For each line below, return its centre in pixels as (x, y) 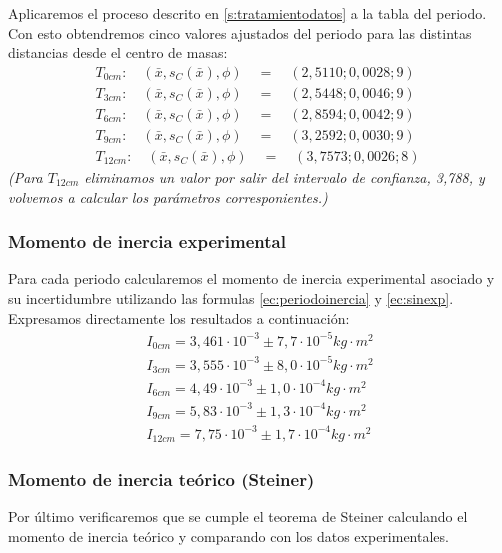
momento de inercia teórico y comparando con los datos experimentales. (228, 535)
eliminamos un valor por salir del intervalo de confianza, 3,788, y (284, 176)
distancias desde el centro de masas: (118, 52)
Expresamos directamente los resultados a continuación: (179, 317)
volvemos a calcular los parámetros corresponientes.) (168, 196)
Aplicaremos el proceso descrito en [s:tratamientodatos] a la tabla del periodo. (247, 13)
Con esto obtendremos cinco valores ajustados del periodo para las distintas (240, 32)
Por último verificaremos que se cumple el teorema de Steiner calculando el (238, 516)
